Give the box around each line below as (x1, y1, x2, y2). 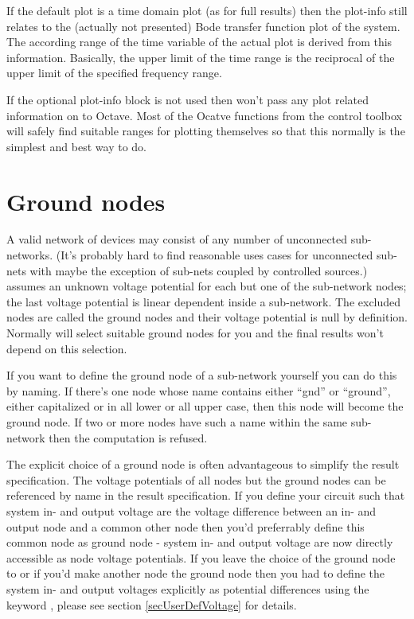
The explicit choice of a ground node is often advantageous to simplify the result (6, 456, 400, 473)
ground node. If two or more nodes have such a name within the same (6, 414, 348, 430)
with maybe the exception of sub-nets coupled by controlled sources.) (29, 262, 368, 278)
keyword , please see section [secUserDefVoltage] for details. (6, 596, 297, 613)
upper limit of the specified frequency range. (6, 64, 222, 81)
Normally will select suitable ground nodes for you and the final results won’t (6, 325, 384, 341)
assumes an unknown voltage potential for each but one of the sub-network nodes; (6, 278, 407, 294)
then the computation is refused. (49, 429, 208, 446)
